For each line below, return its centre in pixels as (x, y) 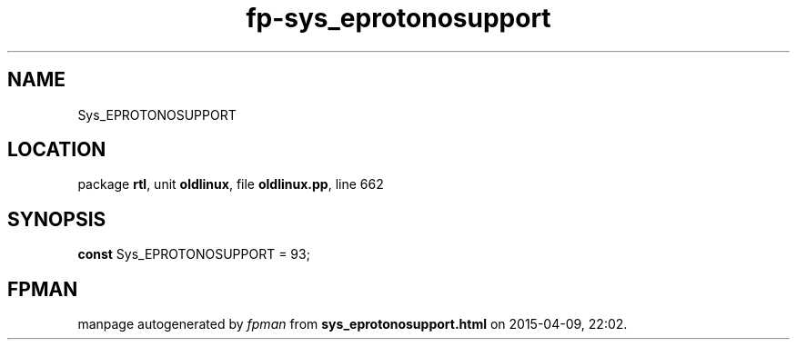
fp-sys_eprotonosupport (398, 18)
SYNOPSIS (57, 219)
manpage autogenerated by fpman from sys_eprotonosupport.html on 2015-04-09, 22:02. (353, 324)
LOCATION (57, 150)
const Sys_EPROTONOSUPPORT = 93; (194, 254)
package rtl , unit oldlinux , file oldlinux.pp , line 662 (231, 184)
